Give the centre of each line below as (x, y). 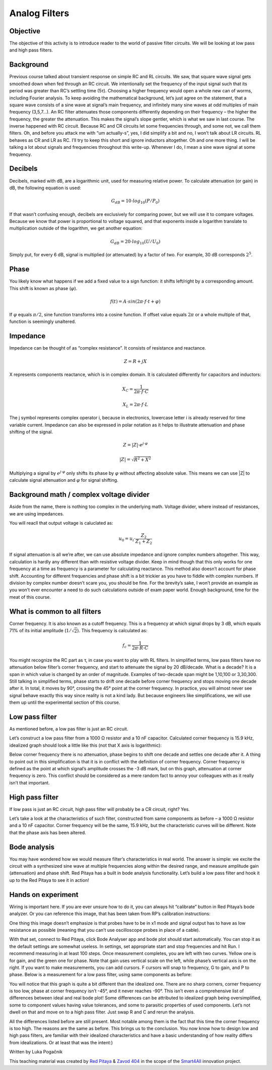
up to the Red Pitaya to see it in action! (49, 880)
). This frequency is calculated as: (112, 631)
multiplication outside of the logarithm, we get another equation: (76, 228)
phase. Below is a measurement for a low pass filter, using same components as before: (100, 975)
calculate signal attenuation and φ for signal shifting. (64, 480)
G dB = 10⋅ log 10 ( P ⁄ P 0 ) (135, 202)
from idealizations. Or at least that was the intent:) (61, 1042)
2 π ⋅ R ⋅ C (140, 648)
